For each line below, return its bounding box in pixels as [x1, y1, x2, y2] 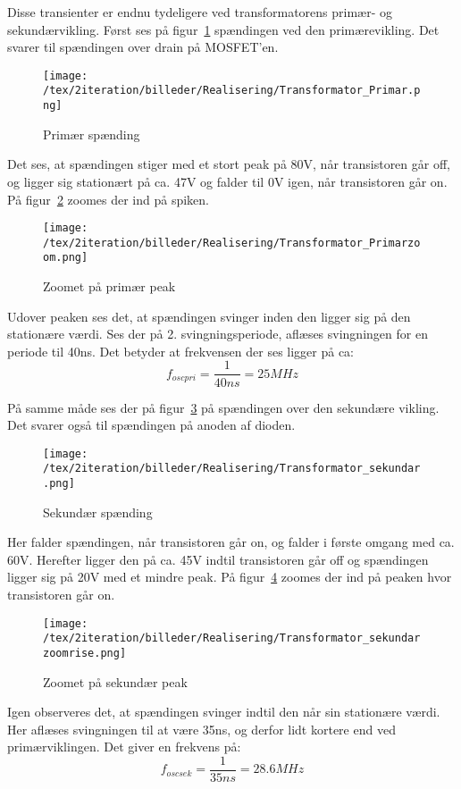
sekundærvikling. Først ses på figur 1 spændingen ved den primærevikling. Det [7, 20, 440, 38]
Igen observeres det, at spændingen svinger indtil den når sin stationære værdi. [7, 702, 440, 721]
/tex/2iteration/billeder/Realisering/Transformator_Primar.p [43, 84, 421, 97]
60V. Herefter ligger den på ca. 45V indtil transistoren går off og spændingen [7, 550, 429, 568]
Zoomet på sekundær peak [43, 672, 188, 691]
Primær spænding [43, 124, 140, 143]
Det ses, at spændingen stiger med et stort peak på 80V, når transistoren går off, [7, 155, 450, 173]
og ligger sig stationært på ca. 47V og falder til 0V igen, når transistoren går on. [7, 172, 448, 190]
